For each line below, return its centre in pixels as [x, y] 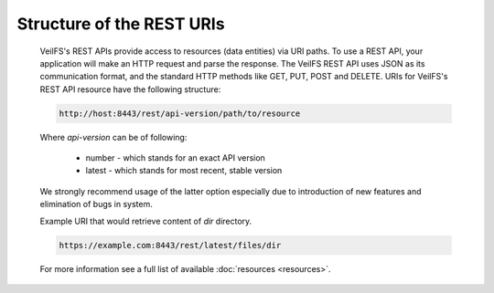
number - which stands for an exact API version [175, 158]
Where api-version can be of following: [113, 137]
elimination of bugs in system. [96, 204]
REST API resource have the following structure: [130, 89]
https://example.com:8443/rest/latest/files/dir [170, 245]
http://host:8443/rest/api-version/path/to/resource [180, 113]
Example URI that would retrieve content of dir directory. [146, 221]
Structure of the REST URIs [121, 24]
